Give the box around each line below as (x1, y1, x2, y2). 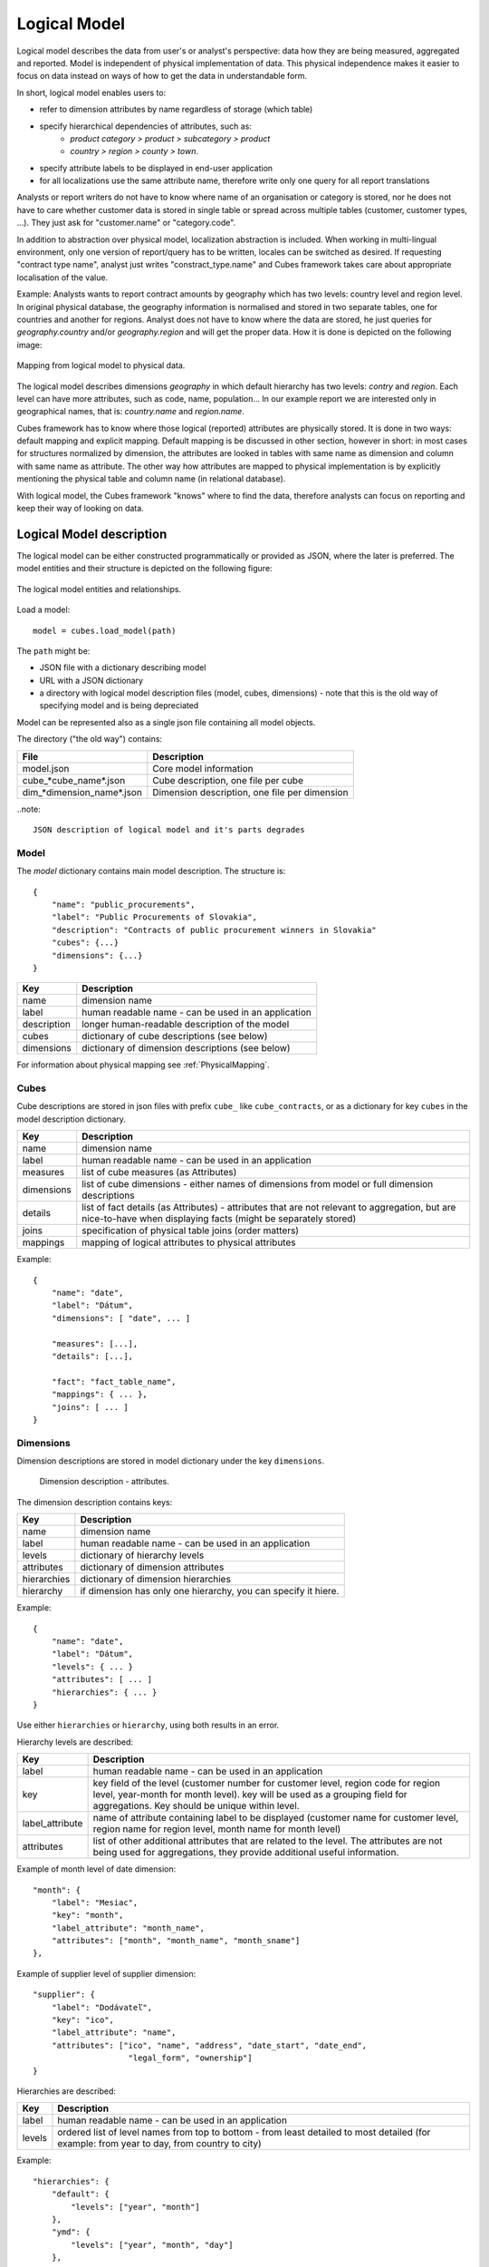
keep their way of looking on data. (16, 503, 144, 514)
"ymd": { (51, 2227, 91, 2237)
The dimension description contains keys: (16, 1496, 173, 1507)
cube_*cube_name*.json (22, 774, 126, 786)
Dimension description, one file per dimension (152, 785, 349, 798)
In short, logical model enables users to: (16, 87, 167, 98)
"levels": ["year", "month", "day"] (71, 2240, 235, 2250)
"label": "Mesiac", (51, 1897, 139, 1908)
